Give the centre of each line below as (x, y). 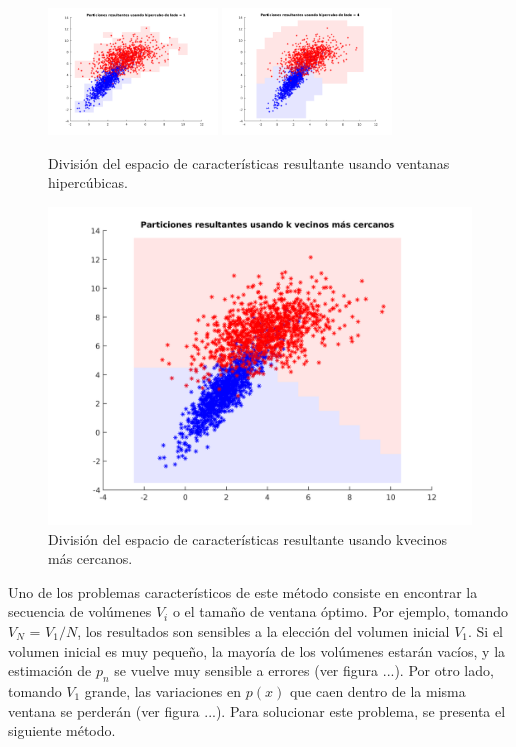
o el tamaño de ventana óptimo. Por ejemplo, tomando (340, 611)
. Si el (485, 630)
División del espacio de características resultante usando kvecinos (248, 538)
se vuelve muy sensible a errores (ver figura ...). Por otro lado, (304, 670)
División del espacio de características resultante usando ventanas (249, 162)
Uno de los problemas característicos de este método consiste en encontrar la (243, 591)
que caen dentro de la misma (377, 690)
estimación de (50, 670)
